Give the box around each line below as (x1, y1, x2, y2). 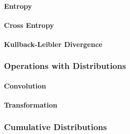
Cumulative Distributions (4, 120, 107, 133)
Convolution (4, 81, 46, 90)
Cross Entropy (4, 20, 54, 30)
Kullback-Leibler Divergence (4, 39, 102, 49)
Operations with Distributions (4, 60, 126, 72)
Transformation (4, 100, 58, 110)
